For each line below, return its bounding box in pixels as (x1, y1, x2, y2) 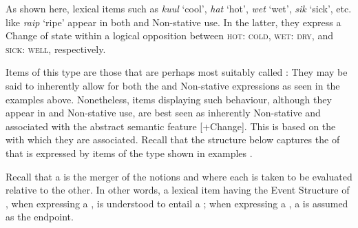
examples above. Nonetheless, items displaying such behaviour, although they (6, 92, 332, 106)
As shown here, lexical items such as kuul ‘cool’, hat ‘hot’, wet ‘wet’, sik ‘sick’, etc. (6, 1, 352, 15)
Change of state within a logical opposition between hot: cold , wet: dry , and (6, 28, 333, 43)
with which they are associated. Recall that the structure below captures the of (6, 132, 340, 147)
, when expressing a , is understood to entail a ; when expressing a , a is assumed (6, 196, 348, 210)
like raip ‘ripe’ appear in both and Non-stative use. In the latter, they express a (6, 14, 341, 29)
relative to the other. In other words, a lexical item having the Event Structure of (6, 183, 350, 197)
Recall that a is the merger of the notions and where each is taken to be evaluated (6, 169, 352, 183)
